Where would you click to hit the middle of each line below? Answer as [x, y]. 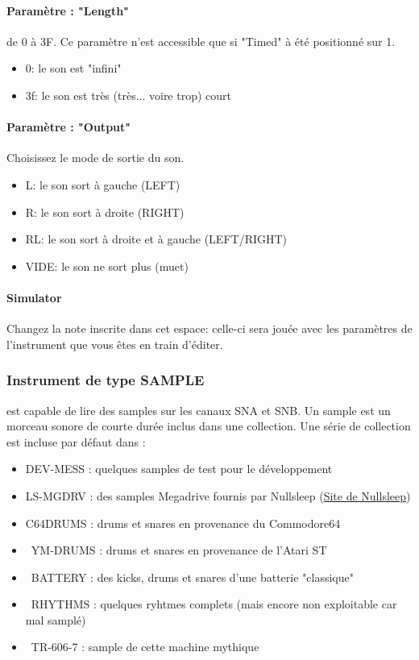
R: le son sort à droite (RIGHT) [105, 212]
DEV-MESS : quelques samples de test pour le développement [179, 469]
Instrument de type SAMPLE [106, 380]
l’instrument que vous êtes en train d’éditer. [115, 344]
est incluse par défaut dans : [76, 441]
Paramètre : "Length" [68, 10]
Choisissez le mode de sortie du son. [95, 158]
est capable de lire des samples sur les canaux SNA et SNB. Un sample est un [199, 410]
